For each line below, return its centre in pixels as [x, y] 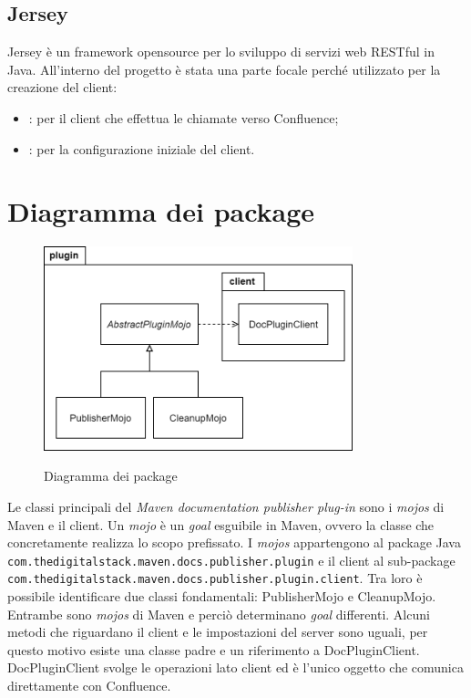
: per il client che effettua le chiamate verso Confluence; [184, 117]
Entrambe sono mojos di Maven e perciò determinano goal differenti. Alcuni [219, 614]
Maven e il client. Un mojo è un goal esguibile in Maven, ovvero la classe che [221, 524]
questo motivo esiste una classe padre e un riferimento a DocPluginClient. [214, 649]
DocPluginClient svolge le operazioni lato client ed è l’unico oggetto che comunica [235, 667]
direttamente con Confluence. [89, 685]
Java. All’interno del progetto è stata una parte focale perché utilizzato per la [224, 69]
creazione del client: [62, 87]
